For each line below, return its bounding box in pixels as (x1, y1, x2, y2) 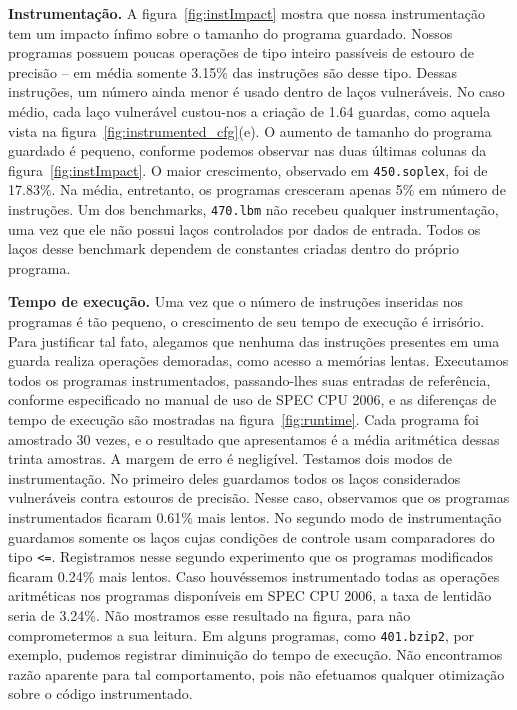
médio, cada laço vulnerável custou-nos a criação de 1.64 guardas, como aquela (8, 100, 491, 121)
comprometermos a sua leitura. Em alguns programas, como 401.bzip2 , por (8, 624, 475, 645)
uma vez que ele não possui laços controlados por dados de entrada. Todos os (8, 218, 481, 239)
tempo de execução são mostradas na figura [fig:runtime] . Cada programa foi (8, 409, 479, 429)
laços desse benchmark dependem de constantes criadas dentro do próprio (8, 238, 459, 259)
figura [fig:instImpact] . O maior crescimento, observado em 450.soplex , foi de (8, 159, 488, 180)
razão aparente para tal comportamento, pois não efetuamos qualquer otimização (8, 663, 505, 684)
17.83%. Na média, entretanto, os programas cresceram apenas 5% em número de (8, 179, 506, 200)
